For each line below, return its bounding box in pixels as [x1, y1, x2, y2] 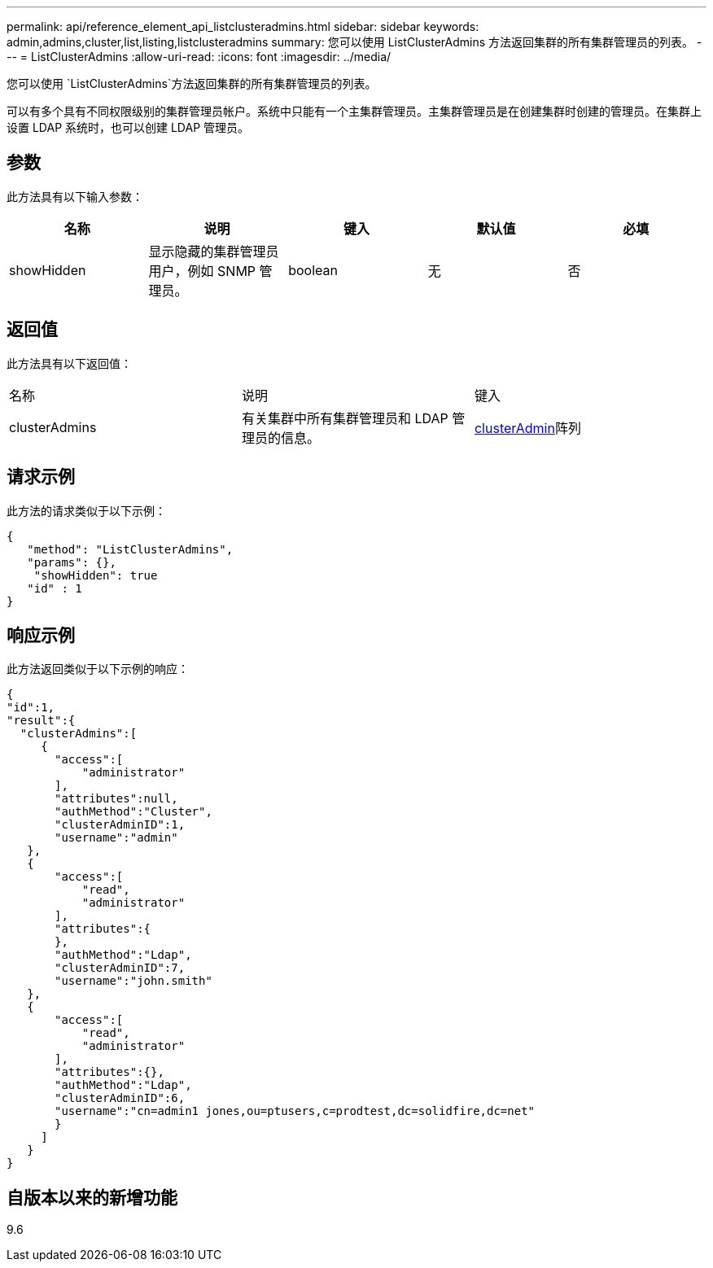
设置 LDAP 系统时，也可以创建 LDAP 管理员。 [7, 120, 250, 134]
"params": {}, [27, 555, 116, 569]
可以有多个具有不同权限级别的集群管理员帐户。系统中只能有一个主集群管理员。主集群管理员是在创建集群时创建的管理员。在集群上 [7, 104, 702, 118]
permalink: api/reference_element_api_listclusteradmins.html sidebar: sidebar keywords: [7, 20, 479, 33]
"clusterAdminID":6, [55, 1091, 186, 1105]
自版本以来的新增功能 [7, 1187, 177, 1208]
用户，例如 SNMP [148, 262, 256, 279]
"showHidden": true [33, 568, 158, 582]
